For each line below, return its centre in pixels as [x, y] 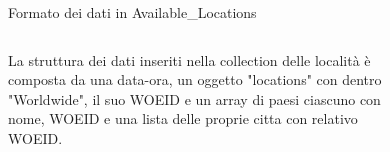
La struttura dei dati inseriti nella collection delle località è [189, 59]
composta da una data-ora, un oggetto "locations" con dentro [195, 79]
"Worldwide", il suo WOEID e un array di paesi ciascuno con [194, 98]
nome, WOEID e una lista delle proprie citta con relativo [183, 118]
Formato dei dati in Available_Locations [132, 12]
